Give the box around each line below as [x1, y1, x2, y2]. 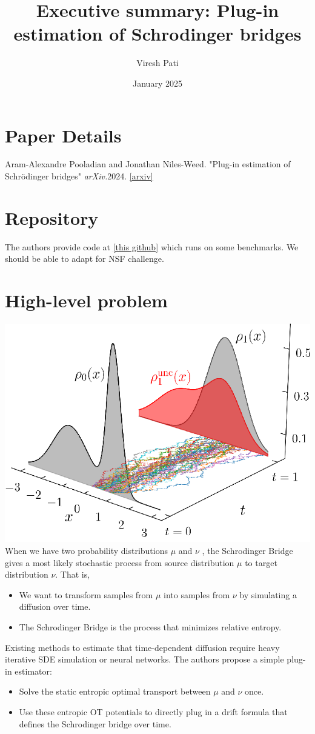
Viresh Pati [136, 56, 179, 69]
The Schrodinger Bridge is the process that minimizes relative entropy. [19, 621, 282, 633]
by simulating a [239, 588, 297, 601]
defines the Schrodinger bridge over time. [19, 717, 171, 730]
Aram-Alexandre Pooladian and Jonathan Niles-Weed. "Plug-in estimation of [5, 158, 291, 170]
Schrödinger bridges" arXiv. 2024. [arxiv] [5, 170, 153, 182]
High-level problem [5, 288, 168, 313]
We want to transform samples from [19, 588, 153, 601]
